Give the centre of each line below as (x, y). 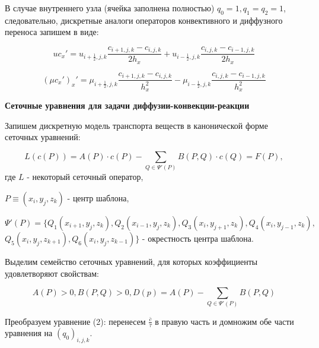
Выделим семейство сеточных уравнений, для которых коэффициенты (131, 261)
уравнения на (29, 333)
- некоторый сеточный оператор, (85, 177)
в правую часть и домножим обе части (224, 321)
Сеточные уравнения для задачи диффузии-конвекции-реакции (127, 105)
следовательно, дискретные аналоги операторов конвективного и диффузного (144, 20)
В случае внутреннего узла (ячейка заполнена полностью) (110, 8)
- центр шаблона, (98, 197)
